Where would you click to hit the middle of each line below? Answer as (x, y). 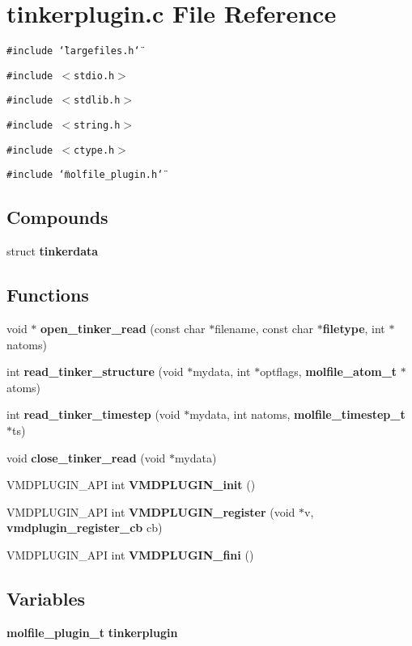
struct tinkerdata (53, 251)
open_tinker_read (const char (123, 329)
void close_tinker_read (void (86, 457)
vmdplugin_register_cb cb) (85, 528)
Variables (46, 598)
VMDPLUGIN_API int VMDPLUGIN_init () (131, 485)
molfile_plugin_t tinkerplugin (92, 632)
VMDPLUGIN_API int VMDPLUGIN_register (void (151, 511)
